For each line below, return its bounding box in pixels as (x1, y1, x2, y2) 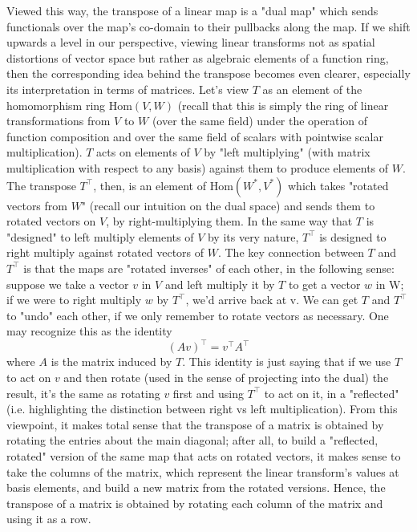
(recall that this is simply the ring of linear (177, 96, 389, 113)
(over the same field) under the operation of (152, 112, 368, 129)
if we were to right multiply (6, 291, 142, 308)
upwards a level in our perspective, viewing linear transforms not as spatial (6, 34, 375, 51)
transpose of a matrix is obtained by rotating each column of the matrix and (6, 494, 383, 511)
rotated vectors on (6, 213, 96, 229)
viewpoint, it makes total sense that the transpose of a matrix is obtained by (6, 416, 384, 433)
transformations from (6, 112, 111, 129)
